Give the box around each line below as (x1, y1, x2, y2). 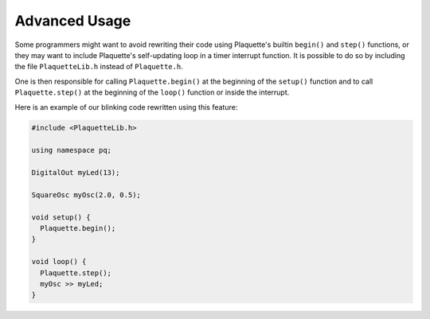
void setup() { (31, 212, 91, 222)
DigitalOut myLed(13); (31, 168, 120, 177)
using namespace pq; (31, 146, 111, 155)
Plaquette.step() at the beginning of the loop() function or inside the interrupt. (14, 88, 290, 97)
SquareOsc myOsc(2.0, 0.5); (31, 190, 141, 199)
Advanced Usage (14, 12, 131, 29)
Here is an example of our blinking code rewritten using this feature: (14, 102, 238, 111)
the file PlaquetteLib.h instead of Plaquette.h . (14, 62, 183, 72)
